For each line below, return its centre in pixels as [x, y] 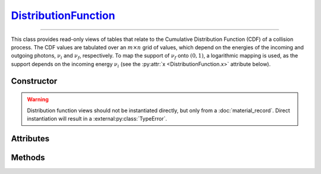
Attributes [30, 139]
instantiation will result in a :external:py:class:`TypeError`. [97, 118]
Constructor [34, 81]
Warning [38, 99]
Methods [28, 157]
